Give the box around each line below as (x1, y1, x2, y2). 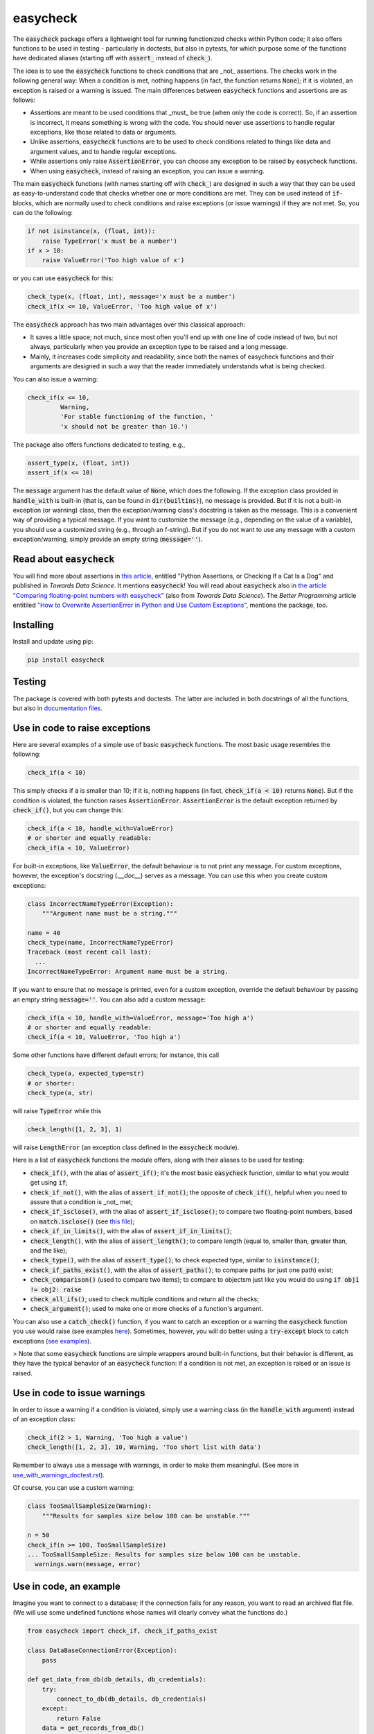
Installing (12, 619, 55, 630)
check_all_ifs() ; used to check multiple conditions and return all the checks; (30, 1294, 260, 1303)
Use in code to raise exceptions (12, 722, 152, 734)
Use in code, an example (12, 1580, 121, 1592)
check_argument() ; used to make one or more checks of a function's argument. (30, 1305, 263, 1313)
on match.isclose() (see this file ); (30, 1217, 135, 1226)
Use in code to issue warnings (12, 1387, 145, 1399)
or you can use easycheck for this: (12, 274, 114, 282)
